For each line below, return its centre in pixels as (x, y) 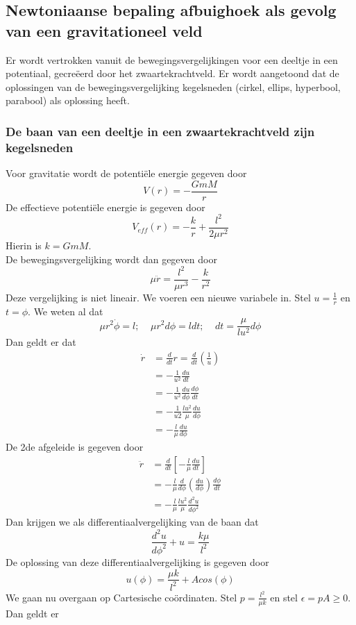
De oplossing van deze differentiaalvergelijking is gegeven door (137, 561)
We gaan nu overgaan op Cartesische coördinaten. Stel (121, 597)
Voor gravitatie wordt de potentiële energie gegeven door (126, 173)
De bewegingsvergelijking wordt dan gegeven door (111, 259)
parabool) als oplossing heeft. (68, 100)
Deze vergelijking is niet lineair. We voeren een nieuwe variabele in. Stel (158, 297)
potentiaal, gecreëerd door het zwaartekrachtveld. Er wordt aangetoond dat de (172, 73)
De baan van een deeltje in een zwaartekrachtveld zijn (160, 131)
